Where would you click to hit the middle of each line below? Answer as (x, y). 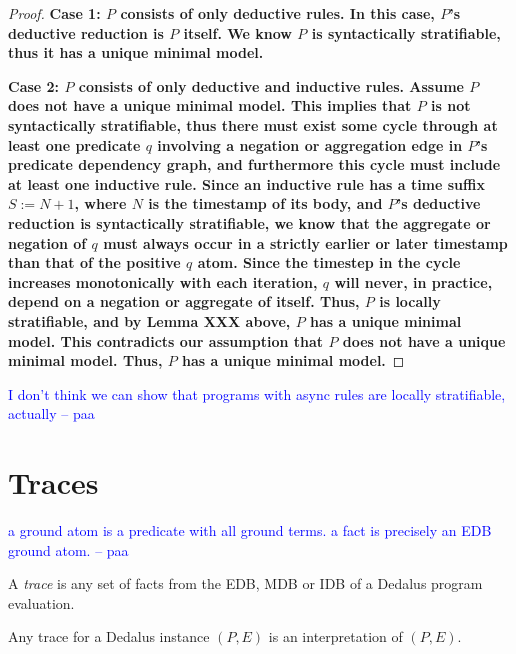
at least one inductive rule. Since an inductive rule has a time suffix (246, 183)
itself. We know (237, 32)
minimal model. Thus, (85, 360)
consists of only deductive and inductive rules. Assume (271, 85)
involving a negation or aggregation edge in (310, 144)
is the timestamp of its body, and (265, 203)
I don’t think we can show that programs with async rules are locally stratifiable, (257, 393)
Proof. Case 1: (54, 13)
